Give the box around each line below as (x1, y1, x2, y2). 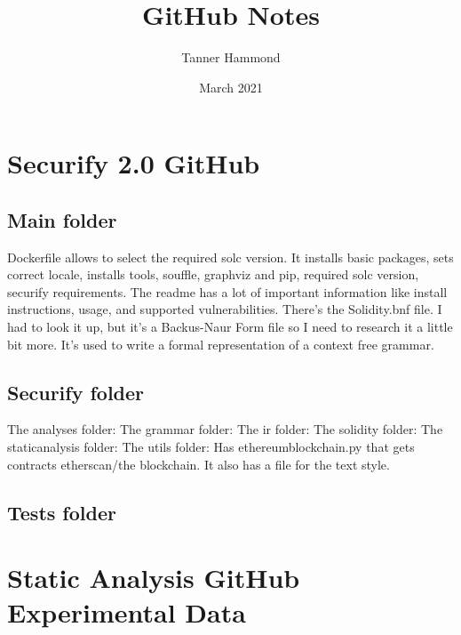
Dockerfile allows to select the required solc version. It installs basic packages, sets (7, 247, 454, 266)
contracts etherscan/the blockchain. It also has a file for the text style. (7, 454, 390, 473)
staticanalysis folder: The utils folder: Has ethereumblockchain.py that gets (7, 438, 415, 456)
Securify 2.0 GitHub (7, 145, 260, 181)
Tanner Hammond (181, 48, 281, 67)
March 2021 (199, 77, 263, 96)
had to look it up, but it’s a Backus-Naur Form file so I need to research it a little (7, 317, 453, 336)
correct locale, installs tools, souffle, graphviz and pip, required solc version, (7, 265, 419, 284)
